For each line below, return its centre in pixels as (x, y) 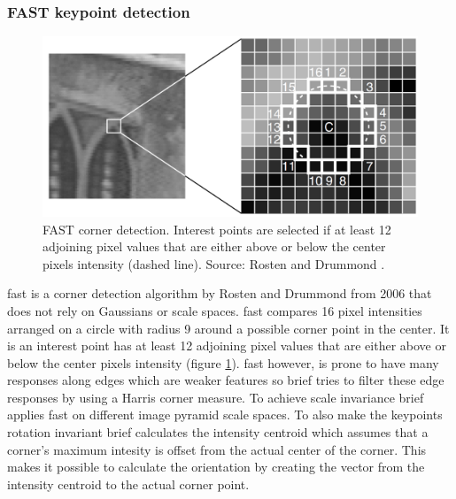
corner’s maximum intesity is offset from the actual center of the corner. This (217, 449)
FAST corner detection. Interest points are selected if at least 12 (217, 229)
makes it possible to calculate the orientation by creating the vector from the (216, 467)
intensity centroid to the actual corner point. (128, 484)
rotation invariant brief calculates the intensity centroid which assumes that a (218, 432)
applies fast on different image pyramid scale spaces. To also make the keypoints (225, 415)
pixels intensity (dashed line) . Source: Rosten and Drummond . (214, 263)
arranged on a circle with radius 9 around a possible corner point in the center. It (228, 328)
